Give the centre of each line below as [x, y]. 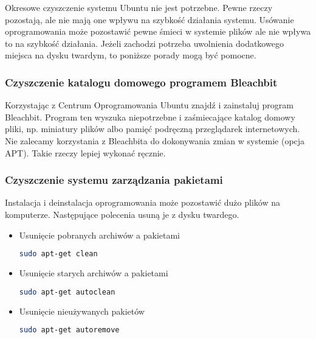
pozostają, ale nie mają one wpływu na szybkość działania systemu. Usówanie [149, 19]
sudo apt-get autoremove [69, 330]
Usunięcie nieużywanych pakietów [82, 311]
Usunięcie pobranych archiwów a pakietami [100, 235]
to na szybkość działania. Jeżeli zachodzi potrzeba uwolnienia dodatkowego [144, 43]
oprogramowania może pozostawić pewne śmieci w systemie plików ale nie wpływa [158, 31]
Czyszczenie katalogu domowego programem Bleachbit [141, 82]
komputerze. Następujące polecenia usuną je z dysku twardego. [122, 214]
